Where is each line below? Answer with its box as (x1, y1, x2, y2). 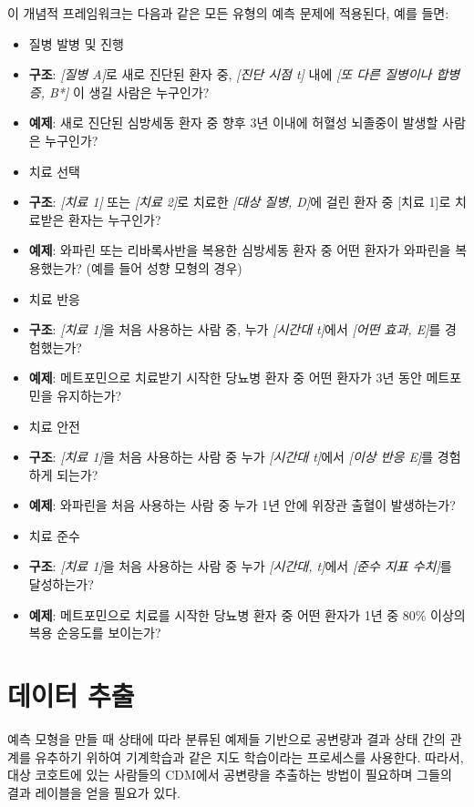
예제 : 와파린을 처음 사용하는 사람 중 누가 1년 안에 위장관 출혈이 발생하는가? (28, 495, 456, 515)
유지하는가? (57, 385, 122, 404)
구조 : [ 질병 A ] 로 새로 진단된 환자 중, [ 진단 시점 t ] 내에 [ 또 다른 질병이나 (28, 65, 432, 84)
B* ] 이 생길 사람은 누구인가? (48, 82, 210, 101)
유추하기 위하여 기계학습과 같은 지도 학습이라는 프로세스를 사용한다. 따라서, (35, 747, 464, 766)
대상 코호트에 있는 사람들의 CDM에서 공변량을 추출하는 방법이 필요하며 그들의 (7, 765, 452, 784)
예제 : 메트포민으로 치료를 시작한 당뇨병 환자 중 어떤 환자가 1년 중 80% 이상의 (28, 605, 466, 624)
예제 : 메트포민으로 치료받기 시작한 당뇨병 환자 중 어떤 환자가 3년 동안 (28, 368, 422, 387)
